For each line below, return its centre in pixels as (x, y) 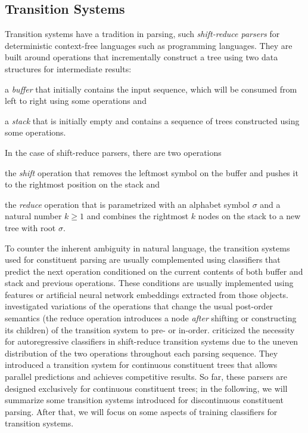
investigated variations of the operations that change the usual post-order (139, 306)
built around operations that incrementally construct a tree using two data (141, 57)
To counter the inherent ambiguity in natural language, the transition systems (147, 248)
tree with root (30, 227)
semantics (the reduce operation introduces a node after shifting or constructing (151, 318)
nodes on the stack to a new (249, 216)
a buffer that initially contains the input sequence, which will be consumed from (151, 89)
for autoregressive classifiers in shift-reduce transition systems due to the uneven (152, 341)
